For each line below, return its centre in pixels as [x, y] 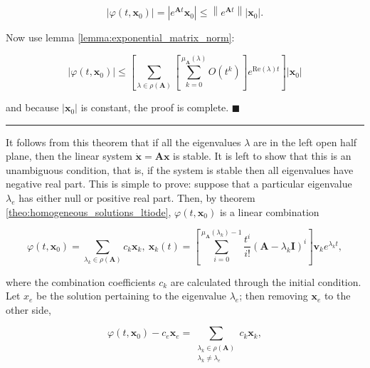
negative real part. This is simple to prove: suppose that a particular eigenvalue [179, 184]
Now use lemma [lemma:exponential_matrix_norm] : [120, 37]
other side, [28, 309]
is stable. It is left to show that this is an [262, 156]
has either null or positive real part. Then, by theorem [137, 198]
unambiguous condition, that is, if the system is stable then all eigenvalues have [180, 169]
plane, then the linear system [69, 156]
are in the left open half [305, 142]
